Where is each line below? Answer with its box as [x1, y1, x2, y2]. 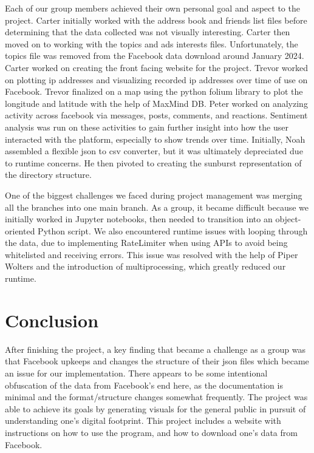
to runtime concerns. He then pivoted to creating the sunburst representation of [5, 156, 302, 169]
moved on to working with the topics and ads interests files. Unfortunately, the [5, 37, 298, 50]
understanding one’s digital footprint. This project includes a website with [5, 414, 281, 427]
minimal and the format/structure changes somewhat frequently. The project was [5, 390, 308, 403]
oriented [5, 224, 35, 237]
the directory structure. [5, 168, 92, 181]
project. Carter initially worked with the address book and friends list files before [5, 13, 307, 26]
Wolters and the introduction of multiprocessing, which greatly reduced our [5, 260, 286, 273]
